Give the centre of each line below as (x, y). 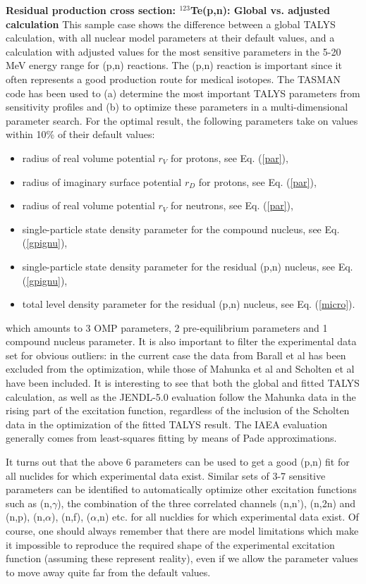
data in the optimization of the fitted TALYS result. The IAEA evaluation (166, 424)
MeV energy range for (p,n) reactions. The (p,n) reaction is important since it (174, 65)
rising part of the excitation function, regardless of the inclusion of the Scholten (178, 410)
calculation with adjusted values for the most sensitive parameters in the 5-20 (173, 51)
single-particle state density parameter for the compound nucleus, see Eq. (181, 229)
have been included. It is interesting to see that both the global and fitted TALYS (183, 383)
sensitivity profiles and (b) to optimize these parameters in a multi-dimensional (177, 107)
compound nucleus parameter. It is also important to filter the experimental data (181, 341)
